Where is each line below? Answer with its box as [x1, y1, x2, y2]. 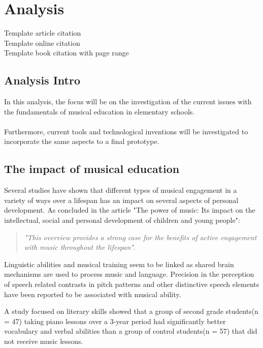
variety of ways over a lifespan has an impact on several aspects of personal [4, 194, 239, 205]
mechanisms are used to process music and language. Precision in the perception [4, 269, 254, 279]
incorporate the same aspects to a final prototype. [4, 136, 159, 147]
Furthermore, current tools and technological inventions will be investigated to [4, 126, 248, 136]
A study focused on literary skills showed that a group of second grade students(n [4, 306, 258, 316]
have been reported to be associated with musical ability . [4, 288, 181, 299]
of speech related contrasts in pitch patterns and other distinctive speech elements [4, 279, 259, 289]
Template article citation [4, 27, 81, 38]
